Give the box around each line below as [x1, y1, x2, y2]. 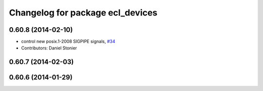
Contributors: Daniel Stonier [21, 45, 77, 51]
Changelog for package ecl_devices [9, 7, 158, 18]
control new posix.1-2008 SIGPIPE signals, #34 [21, 39, 115, 45]
